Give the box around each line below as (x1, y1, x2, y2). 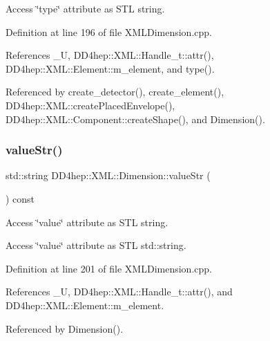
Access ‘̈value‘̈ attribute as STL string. (6, 214, 168, 229)
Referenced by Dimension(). (6, 321, 124, 335)
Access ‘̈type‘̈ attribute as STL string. (6, 1, 165, 15)
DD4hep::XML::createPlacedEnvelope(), (6, 98, 175, 112)
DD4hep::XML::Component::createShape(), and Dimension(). (6, 111, 265, 126)
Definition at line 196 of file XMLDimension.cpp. (6, 24, 212, 39)
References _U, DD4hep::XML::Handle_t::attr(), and (6, 284, 233, 299)
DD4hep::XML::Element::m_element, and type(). (6, 61, 215, 75)
